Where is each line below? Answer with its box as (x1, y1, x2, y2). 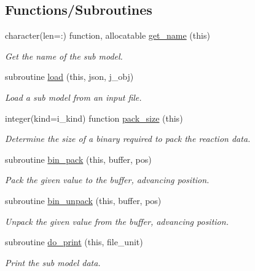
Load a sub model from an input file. (5, 90, 142, 103)
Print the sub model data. (5, 256, 101, 269)
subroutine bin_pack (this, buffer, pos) (5, 152, 152, 165)
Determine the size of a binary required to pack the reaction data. (5, 132, 251, 145)
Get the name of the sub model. (5, 49, 123, 62)
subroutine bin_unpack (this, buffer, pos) (5, 194, 162, 206)
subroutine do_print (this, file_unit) (5, 235, 143, 248)
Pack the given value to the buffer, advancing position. (5, 173, 210, 186)
